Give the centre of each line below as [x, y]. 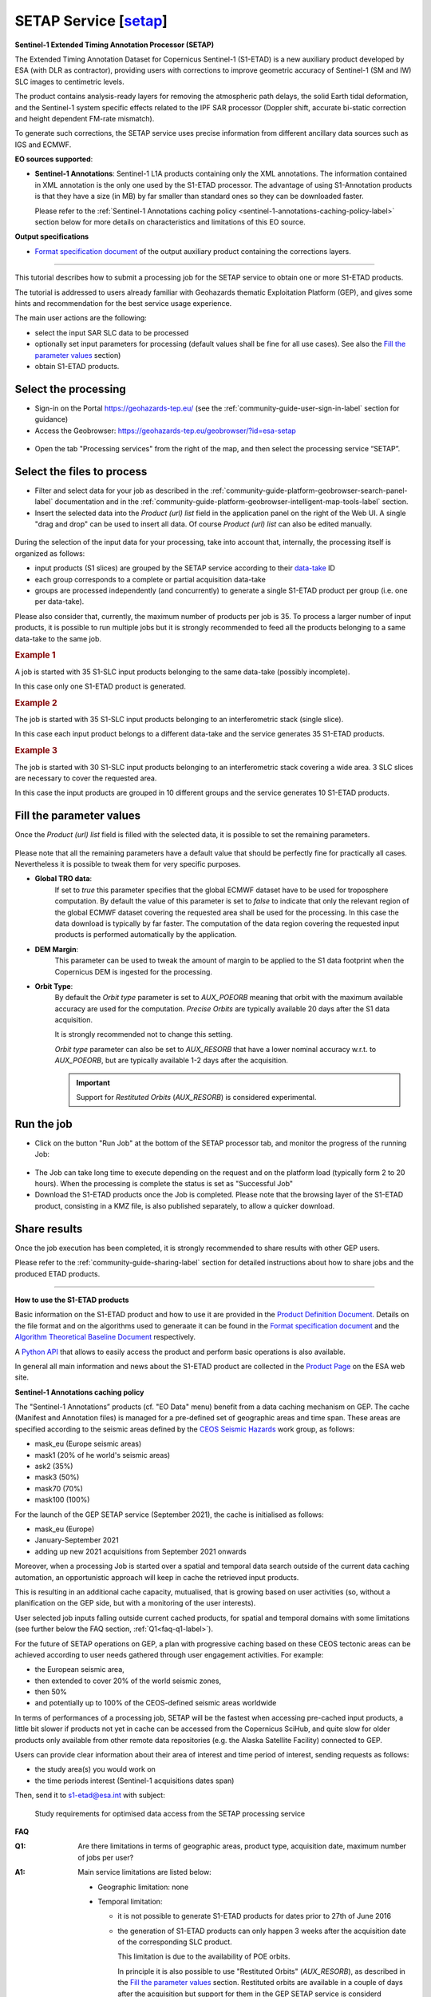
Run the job [44, 1124]
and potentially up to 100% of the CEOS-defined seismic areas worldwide [156, 1703]
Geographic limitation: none [143, 1887]
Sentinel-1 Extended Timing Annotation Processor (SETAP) [115, 45]
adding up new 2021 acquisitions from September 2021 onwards [140, 1551]
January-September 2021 [77, 1540]
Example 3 [36, 751]
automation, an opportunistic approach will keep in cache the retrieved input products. [157, 1577]
